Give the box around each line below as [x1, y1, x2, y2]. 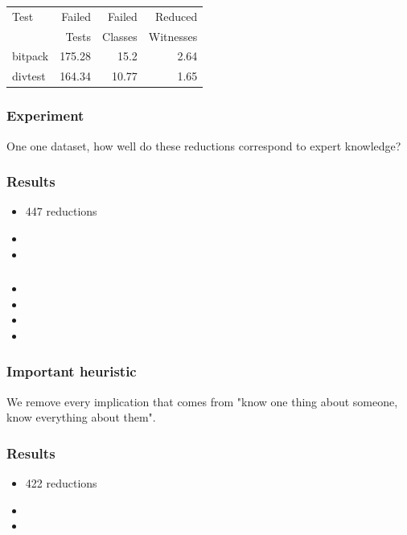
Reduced [154, 7, 198, 24]
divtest [12, 68, 46, 84]
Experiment [6, 105, 84, 126]
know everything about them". [6, 409, 156, 426]
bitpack [12, 47, 49, 64]
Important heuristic [6, 361, 137, 381]
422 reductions [25, 475, 97, 492]
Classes [102, 27, 138, 44]
